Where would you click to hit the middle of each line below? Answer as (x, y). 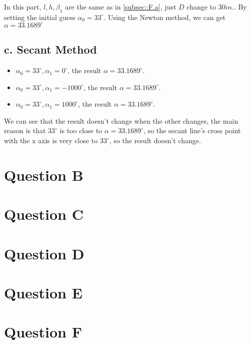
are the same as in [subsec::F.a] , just (121, 7)
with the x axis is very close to (51, 140)
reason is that (25, 130)
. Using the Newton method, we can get (164, 17)
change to (201, 7)
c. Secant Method (50, 49)
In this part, (23, 7)
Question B (44, 175)
